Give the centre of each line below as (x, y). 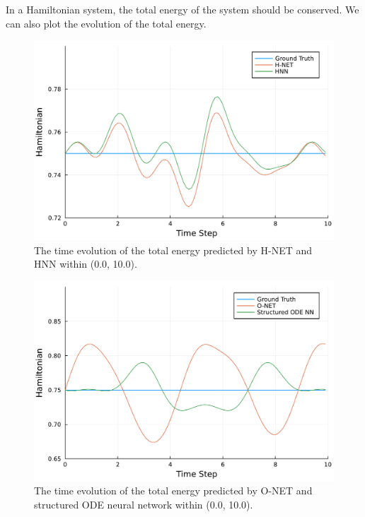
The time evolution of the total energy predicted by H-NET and (173, 250)
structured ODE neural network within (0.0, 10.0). (144, 504)
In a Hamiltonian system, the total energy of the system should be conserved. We (182, 9)
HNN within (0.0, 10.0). (86, 264)
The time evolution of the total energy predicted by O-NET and (173, 491)
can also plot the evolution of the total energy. (106, 23)
